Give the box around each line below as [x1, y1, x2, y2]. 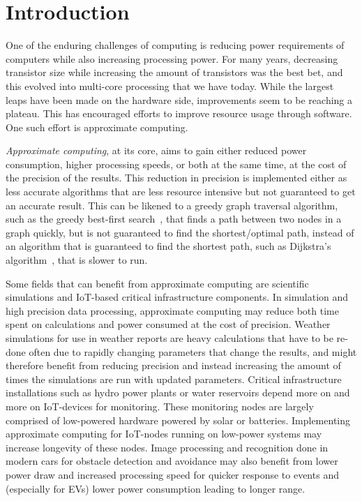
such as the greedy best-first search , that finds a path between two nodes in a [6, 211, 342, 226]
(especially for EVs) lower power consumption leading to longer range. [6, 481, 306, 495]
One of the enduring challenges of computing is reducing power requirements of [6, 38, 345, 52]
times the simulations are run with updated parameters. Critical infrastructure [6, 371, 342, 386]
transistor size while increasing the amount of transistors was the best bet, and [6, 65, 343, 80]
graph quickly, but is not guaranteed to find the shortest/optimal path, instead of [6, 225, 354, 239]
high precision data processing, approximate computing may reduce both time [6, 303, 339, 317]
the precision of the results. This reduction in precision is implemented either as [6, 170, 347, 185]
